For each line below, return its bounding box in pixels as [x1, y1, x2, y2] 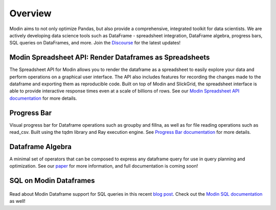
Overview [9, 8, 52, 19]
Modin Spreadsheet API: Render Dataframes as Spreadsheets [9, 53, 210, 62]
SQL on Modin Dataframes [9, 176, 95, 185]
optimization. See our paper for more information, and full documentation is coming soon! [9, 163, 198, 169]
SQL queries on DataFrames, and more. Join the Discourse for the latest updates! [9, 40, 181, 46]
